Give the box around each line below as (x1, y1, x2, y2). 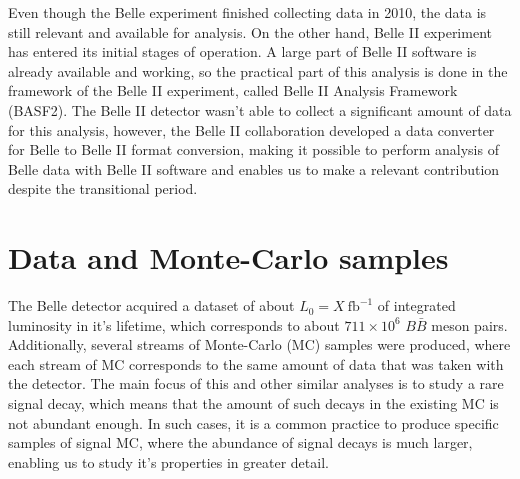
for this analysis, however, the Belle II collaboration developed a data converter (8, 119, 495, 140)
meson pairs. (431, 314, 508, 335)
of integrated (377, 295, 456, 316)
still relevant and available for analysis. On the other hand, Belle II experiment (8, 21, 492, 42)
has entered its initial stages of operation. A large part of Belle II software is (8, 41, 477, 62)
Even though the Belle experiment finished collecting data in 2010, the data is (8, 2, 487, 22)
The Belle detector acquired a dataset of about (8, 295, 295, 316)
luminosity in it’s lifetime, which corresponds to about (8, 314, 340, 335)
